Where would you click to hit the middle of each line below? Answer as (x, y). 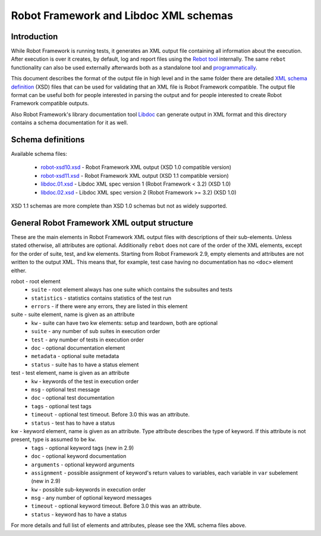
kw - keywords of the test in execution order (85, 381)
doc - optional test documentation (73, 398)
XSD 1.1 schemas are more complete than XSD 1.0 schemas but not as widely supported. (119, 206)
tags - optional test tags (61, 406)
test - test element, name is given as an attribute (70, 373)
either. (19, 270)
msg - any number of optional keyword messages (91, 498)
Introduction (34, 37)
